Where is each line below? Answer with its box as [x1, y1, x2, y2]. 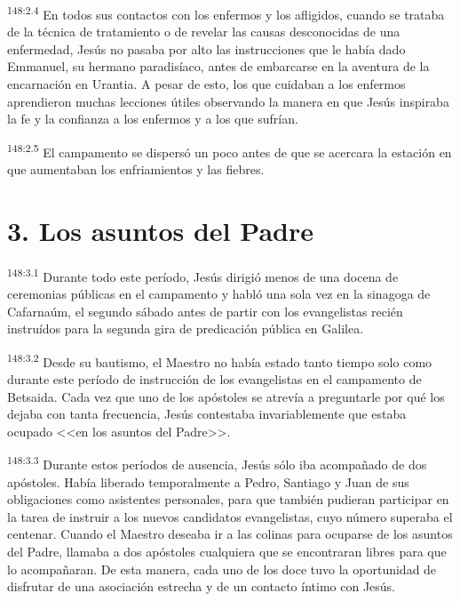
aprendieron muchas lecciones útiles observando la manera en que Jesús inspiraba [7, 92, 449, 110]
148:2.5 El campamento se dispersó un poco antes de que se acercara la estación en [7, 140, 452, 161]
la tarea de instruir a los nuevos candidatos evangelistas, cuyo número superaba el [7, 507, 453, 525]
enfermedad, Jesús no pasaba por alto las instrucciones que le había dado [7, 39, 406, 58]
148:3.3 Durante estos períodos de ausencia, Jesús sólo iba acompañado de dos [7, 453, 427, 474]
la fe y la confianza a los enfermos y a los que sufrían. [7, 109, 298, 128]
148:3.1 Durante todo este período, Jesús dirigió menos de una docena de [7, 264, 399, 285]
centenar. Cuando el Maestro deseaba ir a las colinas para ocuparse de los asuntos [7, 525, 453, 543]
